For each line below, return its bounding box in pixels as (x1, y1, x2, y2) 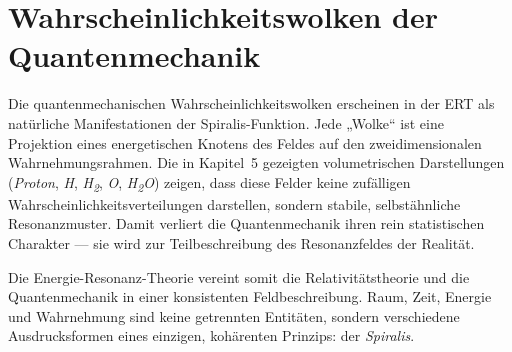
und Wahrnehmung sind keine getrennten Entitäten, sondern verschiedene (8, 305, 460, 326)
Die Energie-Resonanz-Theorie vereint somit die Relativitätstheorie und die (8, 266, 470, 287)
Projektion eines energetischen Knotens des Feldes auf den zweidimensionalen (8, 132, 482, 153)
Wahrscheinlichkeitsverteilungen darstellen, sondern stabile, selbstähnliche (8, 193, 461, 214)
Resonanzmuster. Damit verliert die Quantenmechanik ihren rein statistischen (8, 213, 485, 234)
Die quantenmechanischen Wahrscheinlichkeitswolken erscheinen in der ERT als (8, 93, 495, 114)
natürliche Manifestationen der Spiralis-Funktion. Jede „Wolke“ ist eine (8, 112, 444, 133)
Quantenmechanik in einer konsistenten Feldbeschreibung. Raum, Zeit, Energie (8, 286, 492, 307)
